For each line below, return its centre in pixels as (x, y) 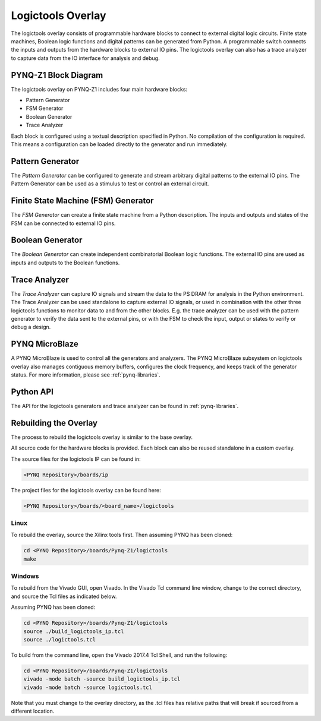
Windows (25, 576)
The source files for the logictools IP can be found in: (76, 459)
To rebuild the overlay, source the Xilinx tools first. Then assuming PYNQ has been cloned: (122, 535)
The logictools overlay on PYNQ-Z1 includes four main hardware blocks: (99, 89)
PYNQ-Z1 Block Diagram (57, 75)
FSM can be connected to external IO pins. (63, 223)
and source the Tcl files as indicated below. (64, 596)
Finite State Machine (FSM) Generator (82, 201)
